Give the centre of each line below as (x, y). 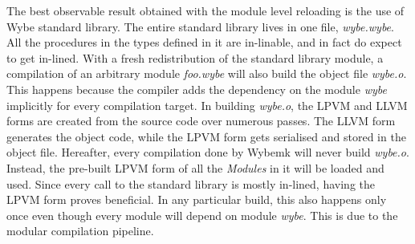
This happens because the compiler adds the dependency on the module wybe (197, 89)
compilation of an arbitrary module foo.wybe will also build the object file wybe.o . (207, 73)
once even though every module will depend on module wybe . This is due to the (202, 215)
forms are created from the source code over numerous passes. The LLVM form (201, 121)
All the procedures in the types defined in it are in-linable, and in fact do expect (204, 42)
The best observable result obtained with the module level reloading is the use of (205, 10)
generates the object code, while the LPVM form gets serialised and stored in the (206, 136)
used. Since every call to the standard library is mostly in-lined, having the (191, 183)
